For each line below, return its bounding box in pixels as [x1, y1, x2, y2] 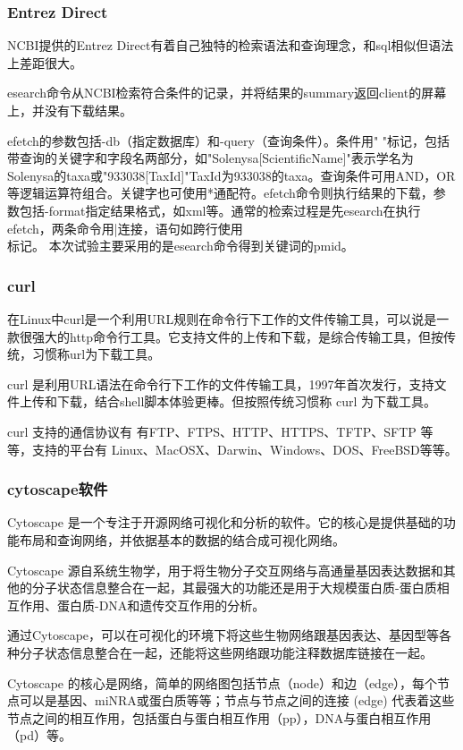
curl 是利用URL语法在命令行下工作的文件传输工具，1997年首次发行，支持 [7, 374, 434, 393]
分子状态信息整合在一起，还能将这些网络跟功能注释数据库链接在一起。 [19, 643, 433, 661]
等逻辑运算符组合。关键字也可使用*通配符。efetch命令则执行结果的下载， [7, 183, 434, 202]
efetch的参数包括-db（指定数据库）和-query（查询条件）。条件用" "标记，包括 [7, 131, 450, 149]
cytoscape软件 [7, 478, 108, 500]
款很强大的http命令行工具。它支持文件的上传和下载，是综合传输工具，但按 [7, 327, 444, 345]
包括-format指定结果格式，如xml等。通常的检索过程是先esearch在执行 [19, 200, 421, 219]
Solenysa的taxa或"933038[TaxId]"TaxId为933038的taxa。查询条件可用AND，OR [7, 166, 456, 184]
